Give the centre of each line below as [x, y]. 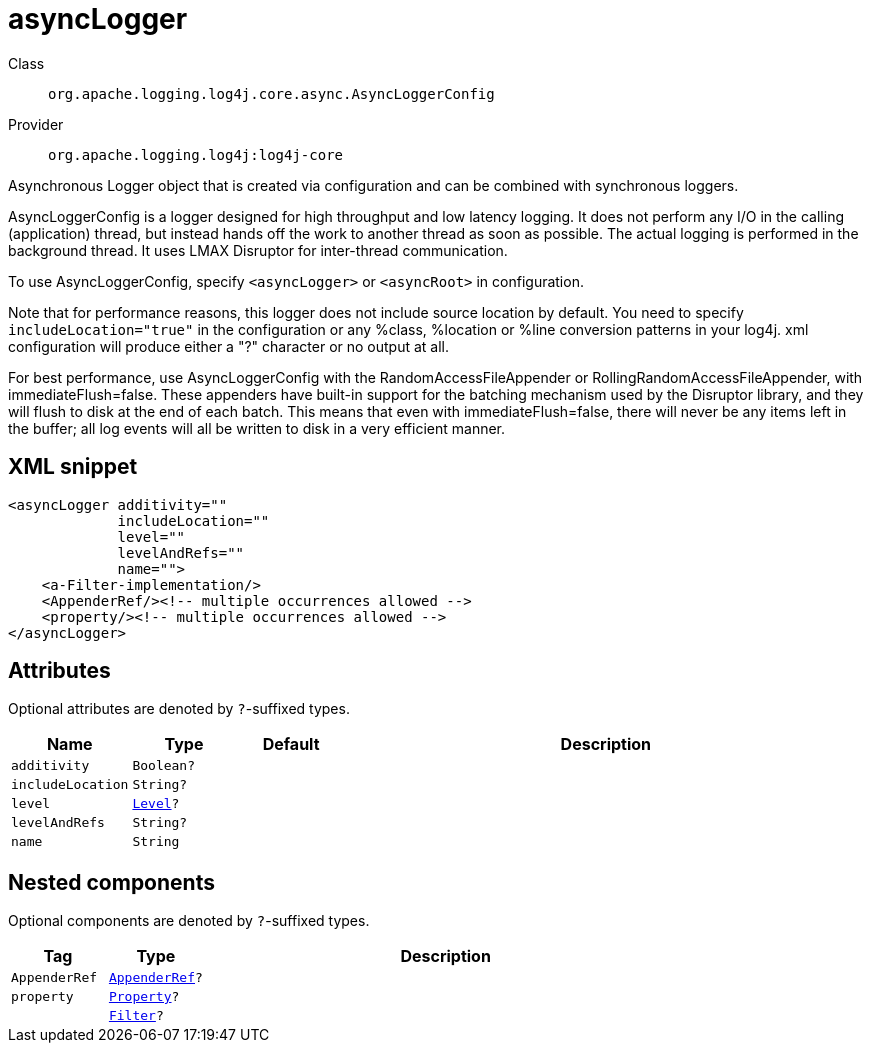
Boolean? [164, 766]
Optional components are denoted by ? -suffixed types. [189, 921]
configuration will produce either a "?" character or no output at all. [229, 346]
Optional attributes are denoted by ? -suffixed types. [179, 709]
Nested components [111, 882]
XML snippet [73, 467]
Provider [36, 124]
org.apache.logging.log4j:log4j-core [196, 154]
